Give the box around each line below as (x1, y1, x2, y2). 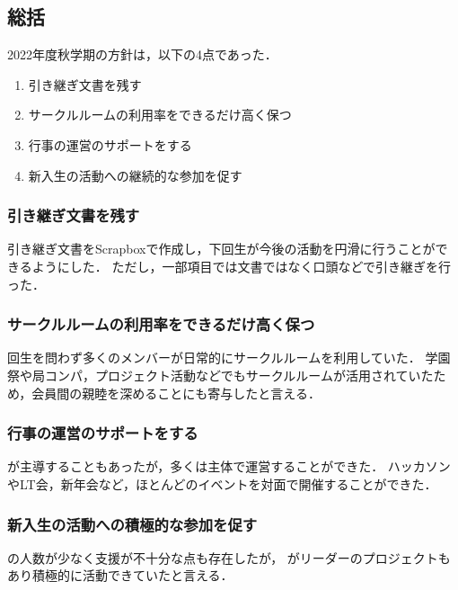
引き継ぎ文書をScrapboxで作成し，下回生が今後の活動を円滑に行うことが (7, 239, 436, 258)
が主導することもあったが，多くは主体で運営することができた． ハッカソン (7, 457, 451, 476)
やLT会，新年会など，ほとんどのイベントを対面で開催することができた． (7, 474, 437, 493)
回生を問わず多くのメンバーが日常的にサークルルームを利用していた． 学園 (7, 348, 451, 367)
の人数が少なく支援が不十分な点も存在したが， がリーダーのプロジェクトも (7, 548, 451, 567)
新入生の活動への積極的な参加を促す (7, 513, 258, 535)
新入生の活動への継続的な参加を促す (28, 165, 242, 184)
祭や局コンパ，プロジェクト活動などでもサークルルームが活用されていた (7, 365, 434, 384)
